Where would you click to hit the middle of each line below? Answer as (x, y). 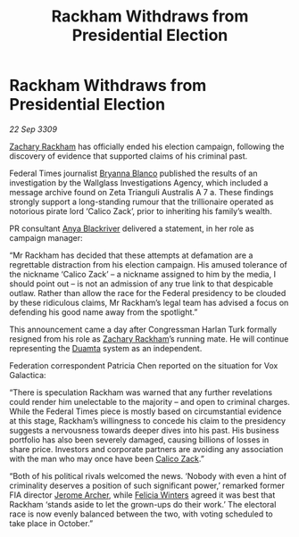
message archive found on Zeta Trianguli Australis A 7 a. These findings (141, 192)
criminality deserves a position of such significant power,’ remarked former (147, 485)
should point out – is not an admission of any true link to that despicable (141, 284)
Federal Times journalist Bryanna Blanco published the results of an (133, 173)
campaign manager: (46, 237)
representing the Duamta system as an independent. (106, 348)
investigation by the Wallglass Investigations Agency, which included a (139, 182)
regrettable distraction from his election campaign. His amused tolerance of (148, 264)
